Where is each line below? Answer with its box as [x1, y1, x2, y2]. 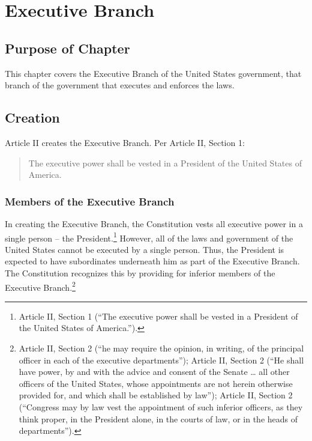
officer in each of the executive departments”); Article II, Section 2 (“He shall [19, 353, 304, 366]
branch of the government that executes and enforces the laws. [5, 79, 235, 91]
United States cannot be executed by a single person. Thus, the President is [5, 243, 284, 255]
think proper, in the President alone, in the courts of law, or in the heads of [19, 412, 298, 425]
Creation [5, 108, 60, 127]
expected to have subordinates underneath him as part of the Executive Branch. [5, 255, 300, 267]
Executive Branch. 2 [5, 279, 76, 293]
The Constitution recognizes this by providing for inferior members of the [5, 267, 275, 279]
